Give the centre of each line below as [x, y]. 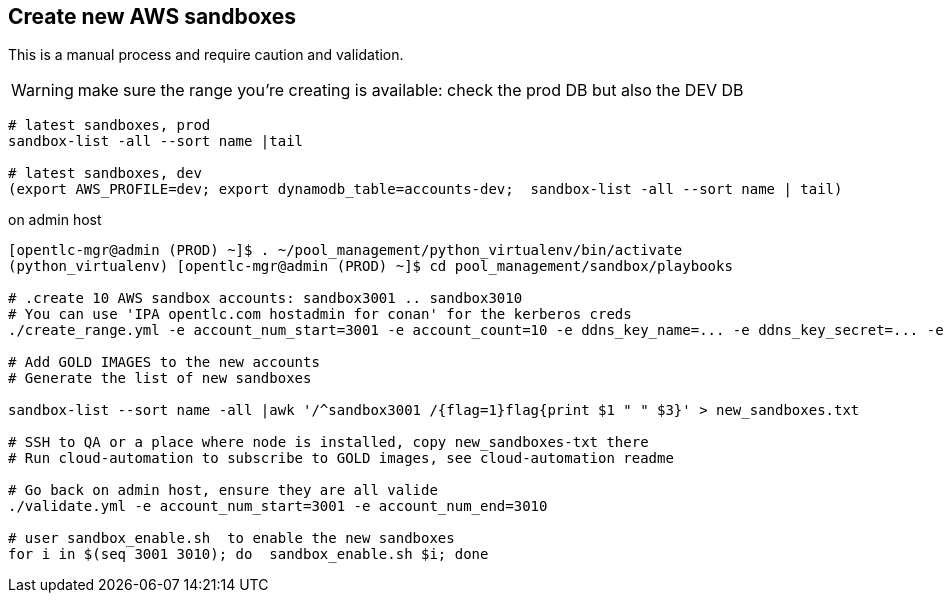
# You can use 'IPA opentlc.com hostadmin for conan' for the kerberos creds [320, 314]
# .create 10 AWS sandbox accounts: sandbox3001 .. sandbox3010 [265, 298]
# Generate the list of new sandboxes [160, 378]
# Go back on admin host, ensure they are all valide [223, 490]
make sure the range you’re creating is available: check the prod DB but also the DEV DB [410, 90]
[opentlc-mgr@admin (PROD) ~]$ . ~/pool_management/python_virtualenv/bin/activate [345, 250]
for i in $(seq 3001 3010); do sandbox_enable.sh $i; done [248, 554]
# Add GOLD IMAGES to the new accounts [164, 362]
